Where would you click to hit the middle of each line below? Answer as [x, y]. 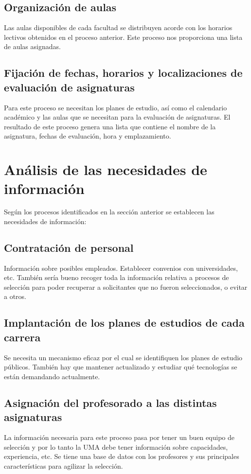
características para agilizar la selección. [63, 465]
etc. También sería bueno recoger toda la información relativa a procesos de [117, 277]
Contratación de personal [69, 247]
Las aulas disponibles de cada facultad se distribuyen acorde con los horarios [118, 27]
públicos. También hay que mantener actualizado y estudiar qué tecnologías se [121, 367]
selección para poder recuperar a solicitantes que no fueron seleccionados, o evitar [126, 287]
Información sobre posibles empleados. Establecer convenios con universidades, [121, 268]
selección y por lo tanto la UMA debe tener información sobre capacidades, [116, 447]
